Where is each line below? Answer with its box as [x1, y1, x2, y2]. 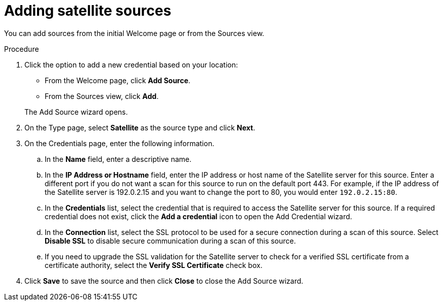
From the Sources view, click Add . [45, 91, 159, 100]
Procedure [4, 44, 39, 53]
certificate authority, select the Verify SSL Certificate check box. [45, 260, 263, 269]
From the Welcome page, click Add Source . [45, 76, 191, 85]
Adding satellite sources [4, 2, 172, 19]
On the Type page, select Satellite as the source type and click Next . [24, 123, 255, 132]
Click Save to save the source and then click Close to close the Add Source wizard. [24, 276, 303, 285]
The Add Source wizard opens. [24, 107, 128, 116]
